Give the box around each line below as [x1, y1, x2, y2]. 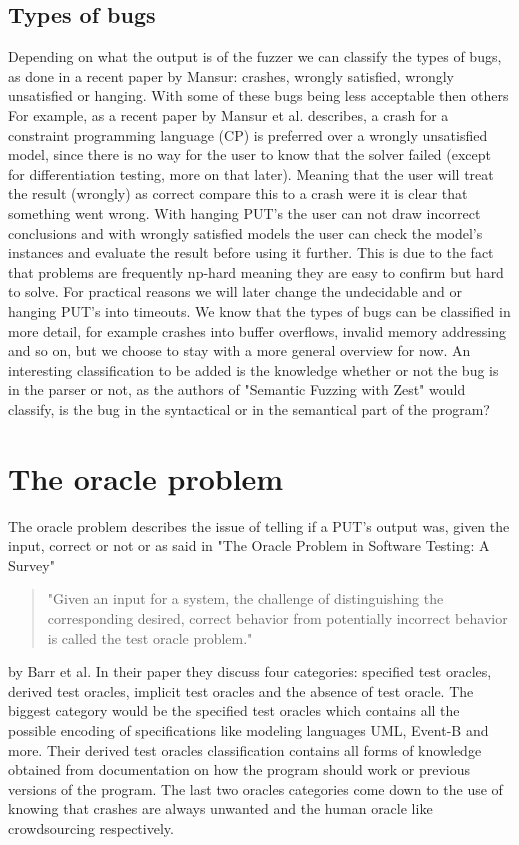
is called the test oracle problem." [47, 627, 253, 648]
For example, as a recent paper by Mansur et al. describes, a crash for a [8, 104, 449, 125]
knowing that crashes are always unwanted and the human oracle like [8, 798, 433, 819]
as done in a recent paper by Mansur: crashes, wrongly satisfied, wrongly [8, 65, 454, 86]
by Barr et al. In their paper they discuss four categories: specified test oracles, [8, 661, 492, 682]
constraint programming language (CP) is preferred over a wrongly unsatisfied [8, 124, 488, 145]
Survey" [8, 554, 55, 575]
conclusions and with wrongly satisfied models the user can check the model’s [8, 222, 483, 243]
